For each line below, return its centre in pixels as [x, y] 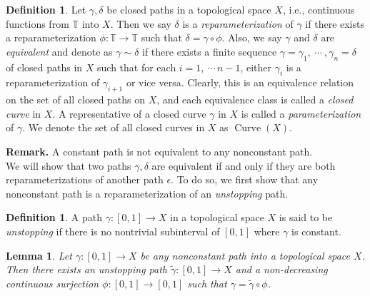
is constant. [316, 231]
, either [256, 67]
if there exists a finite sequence [210, 51]
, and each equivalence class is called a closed [255, 99]
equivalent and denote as [59, 51]
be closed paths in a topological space [189, 9]
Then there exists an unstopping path [87, 269]
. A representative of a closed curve [129, 113]
